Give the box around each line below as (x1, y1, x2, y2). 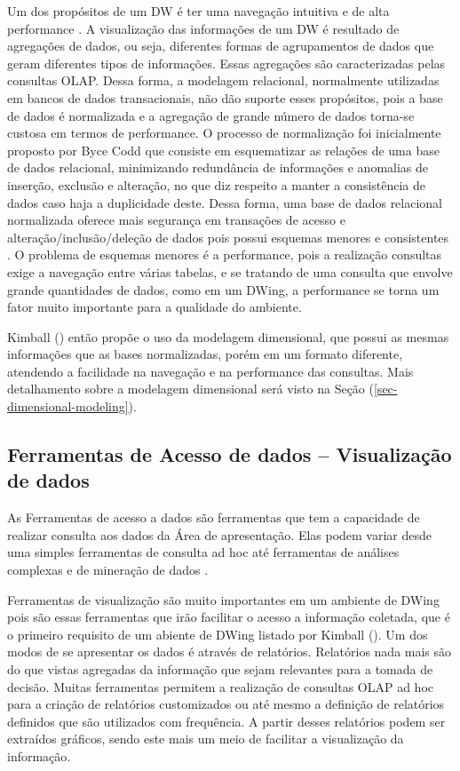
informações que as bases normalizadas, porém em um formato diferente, (7, 345, 403, 363)
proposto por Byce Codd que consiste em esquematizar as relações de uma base (7, 140, 440, 159)
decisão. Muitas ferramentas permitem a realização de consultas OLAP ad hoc (7, 677, 434, 695)
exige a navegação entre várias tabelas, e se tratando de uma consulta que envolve (7, 262, 453, 281)
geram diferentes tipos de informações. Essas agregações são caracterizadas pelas (7, 53, 446, 72)
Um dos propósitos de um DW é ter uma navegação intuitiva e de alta (7, 2, 390, 20)
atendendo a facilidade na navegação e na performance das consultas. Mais (7, 362, 414, 380)
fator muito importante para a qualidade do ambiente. (7, 298, 302, 316)
